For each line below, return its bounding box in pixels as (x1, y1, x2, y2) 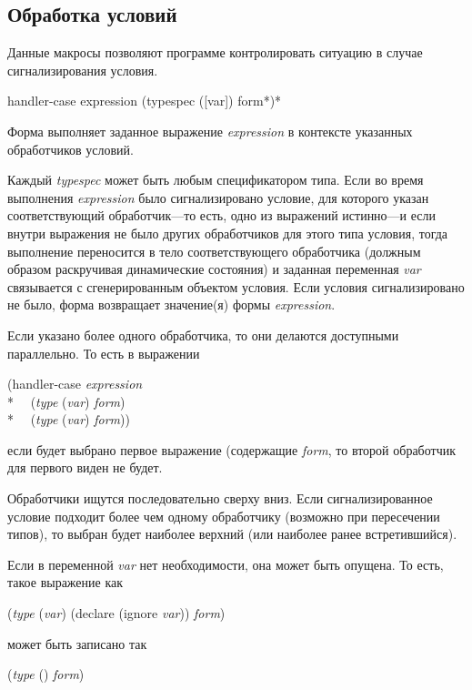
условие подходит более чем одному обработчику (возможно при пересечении (7, 506, 440, 525)
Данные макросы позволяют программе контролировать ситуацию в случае (7, 43, 423, 62)
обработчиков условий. (7, 139, 134, 158)
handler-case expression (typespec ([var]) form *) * (7, 91, 282, 110)
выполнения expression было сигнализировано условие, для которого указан (7, 188, 429, 207)
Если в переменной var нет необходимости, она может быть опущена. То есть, (7, 554, 444, 573)
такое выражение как (7, 573, 124, 592)
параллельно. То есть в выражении (7, 343, 200, 362)
